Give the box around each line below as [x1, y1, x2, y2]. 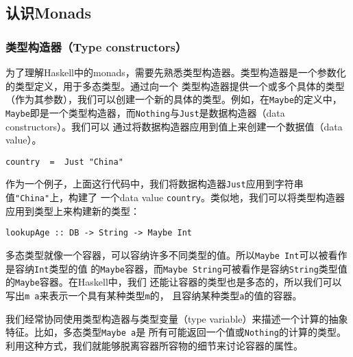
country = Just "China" [5, 157, 123, 167]
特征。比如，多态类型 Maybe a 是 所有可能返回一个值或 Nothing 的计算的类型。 [5, 325, 346, 339]
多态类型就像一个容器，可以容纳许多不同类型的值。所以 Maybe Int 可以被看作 [5, 247, 348, 262]
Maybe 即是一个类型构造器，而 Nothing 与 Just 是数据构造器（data [5, 105, 285, 119]
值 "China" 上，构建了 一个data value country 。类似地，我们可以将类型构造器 [5, 190, 345, 204]
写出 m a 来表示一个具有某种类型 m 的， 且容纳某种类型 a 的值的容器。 [5, 288, 302, 302]
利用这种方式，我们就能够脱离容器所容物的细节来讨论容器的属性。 [5, 338, 303, 352]
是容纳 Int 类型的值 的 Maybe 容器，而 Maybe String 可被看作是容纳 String [5, 261, 319, 275]
